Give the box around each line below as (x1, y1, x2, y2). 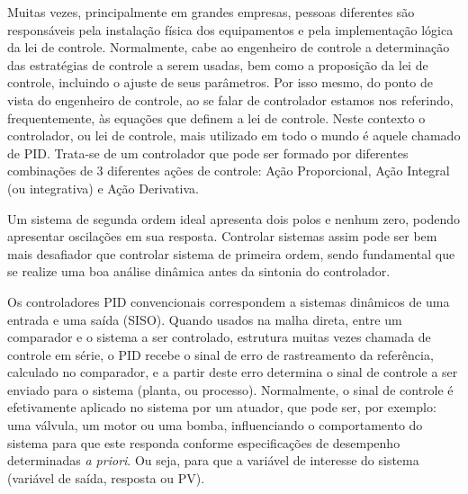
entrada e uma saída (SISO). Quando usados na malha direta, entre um (7, 310, 402, 328)
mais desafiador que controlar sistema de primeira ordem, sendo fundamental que (7, 244, 455, 263)
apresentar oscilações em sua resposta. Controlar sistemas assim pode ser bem (7, 227, 437, 246)
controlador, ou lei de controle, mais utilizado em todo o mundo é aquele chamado (7, 126, 461, 145)
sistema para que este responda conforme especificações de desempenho (7, 433, 400, 452)
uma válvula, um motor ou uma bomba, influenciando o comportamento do (7, 416, 423, 435)
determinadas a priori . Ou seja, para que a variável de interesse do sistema (7, 451, 419, 470)
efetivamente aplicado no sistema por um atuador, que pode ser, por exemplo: (7, 398, 436, 417)
